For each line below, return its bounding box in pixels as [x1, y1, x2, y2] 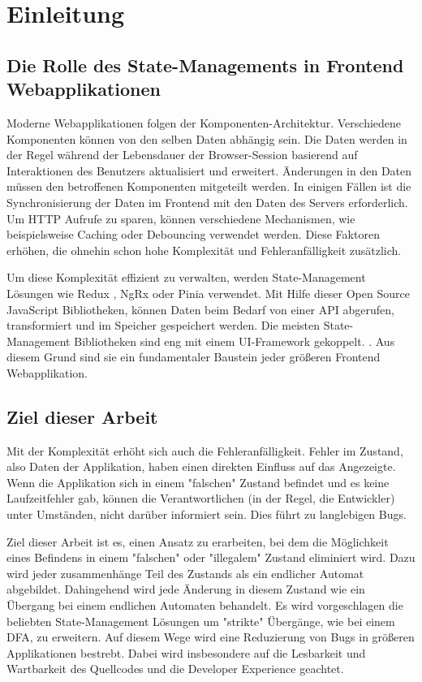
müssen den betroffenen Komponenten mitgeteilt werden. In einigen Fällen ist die [6, 178, 411, 195]
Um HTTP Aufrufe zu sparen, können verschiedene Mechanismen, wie [6, 209, 355, 227]
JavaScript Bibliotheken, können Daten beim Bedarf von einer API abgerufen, [6, 300, 394, 317]
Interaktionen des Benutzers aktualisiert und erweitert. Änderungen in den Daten [6, 162, 412, 179]
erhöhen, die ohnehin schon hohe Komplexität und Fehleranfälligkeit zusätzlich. [6, 241, 402, 258]
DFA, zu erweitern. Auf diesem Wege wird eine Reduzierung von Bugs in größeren [6, 628, 415, 645]
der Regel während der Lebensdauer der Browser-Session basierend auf [6, 146, 358, 163]
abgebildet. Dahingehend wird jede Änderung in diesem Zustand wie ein [6, 581, 365, 598]
